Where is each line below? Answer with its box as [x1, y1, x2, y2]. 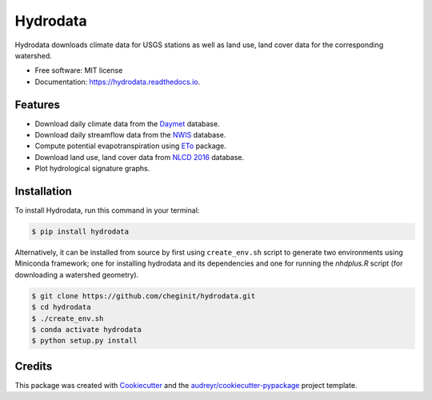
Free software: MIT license [34, 66, 123, 75]
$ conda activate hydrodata [31, 325, 142, 334]
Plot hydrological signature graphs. [34, 164, 150, 174]
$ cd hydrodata [31, 302, 91, 312]
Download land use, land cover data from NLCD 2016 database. [34, 152, 245, 162]
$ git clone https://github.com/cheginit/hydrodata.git [31, 291, 256, 300]
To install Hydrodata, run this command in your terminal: [14, 206, 200, 215]
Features [14, 98, 60, 111]
